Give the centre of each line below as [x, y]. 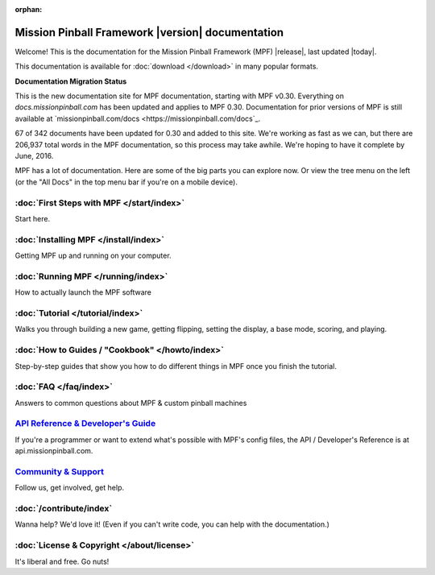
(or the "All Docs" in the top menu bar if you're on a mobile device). [126, 182]
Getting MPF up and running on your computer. [93, 256]
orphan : [29, 9]
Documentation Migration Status [71, 81]
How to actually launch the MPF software [83, 292]
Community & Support [60, 471]
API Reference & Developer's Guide [85, 424]
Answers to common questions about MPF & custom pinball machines [131, 403]
